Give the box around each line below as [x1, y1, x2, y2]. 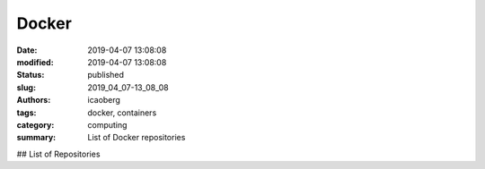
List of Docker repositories [87, 132, 186, 143]
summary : [16, 132, 57, 143]
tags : [16, 107, 37, 118]
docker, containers [87, 107, 157, 118]
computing [87, 119, 128, 130]
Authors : [16, 95, 51, 106]
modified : [16, 56, 54, 67]
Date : [16, 45, 38, 55]
